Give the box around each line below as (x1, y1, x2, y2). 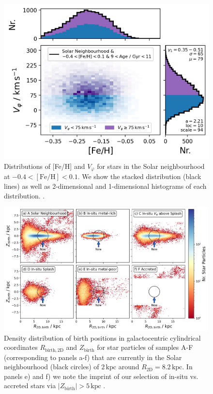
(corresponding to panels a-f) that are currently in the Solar (4, 352, 182, 362)
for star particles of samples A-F (97, 342, 193, 352)
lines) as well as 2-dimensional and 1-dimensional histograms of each (4, 181, 207, 191)
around (118, 361, 139, 372)
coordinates (4, 342, 38, 352)
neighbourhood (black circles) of (4, 361, 99, 372)
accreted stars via (4, 380, 56, 391)
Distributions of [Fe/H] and (4, 161, 85, 171)
